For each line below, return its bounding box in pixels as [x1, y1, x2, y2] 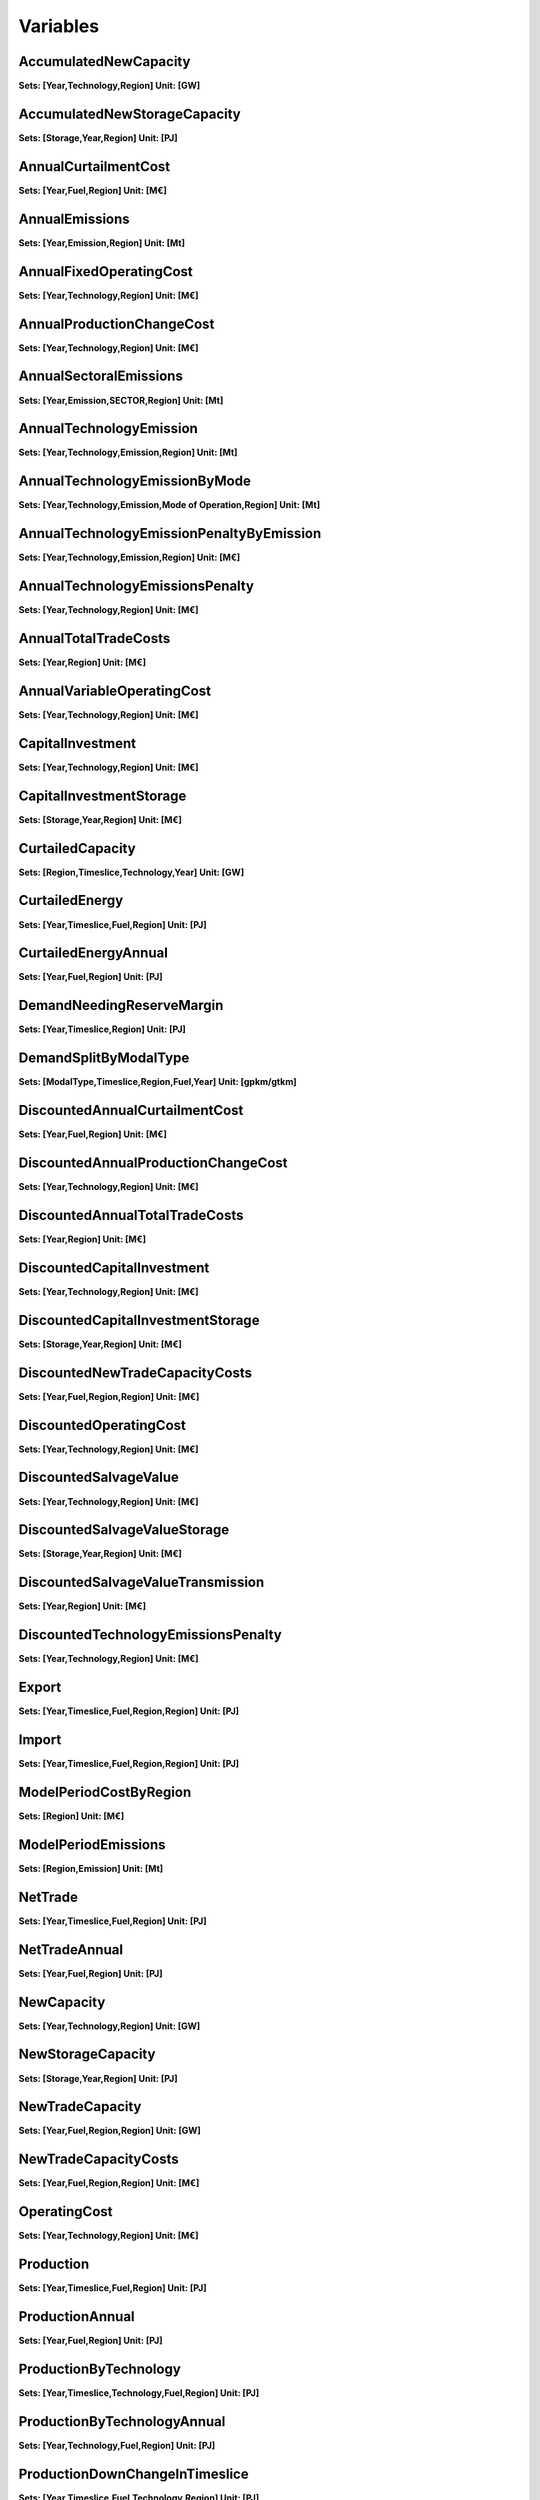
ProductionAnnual [18, 2308, 135, 2325]
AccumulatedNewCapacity [18, 53, 191, 70]
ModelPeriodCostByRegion [18, 1783, 192, 1800]
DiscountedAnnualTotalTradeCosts [18, 1206, 244, 1224]
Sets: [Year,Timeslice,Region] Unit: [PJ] [18, 1023, 187, 1035]
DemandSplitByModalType [18, 1050, 190, 1067]
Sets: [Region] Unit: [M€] [18, 1810, 125, 1822]
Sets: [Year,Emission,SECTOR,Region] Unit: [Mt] [18, 394, 224, 406]
